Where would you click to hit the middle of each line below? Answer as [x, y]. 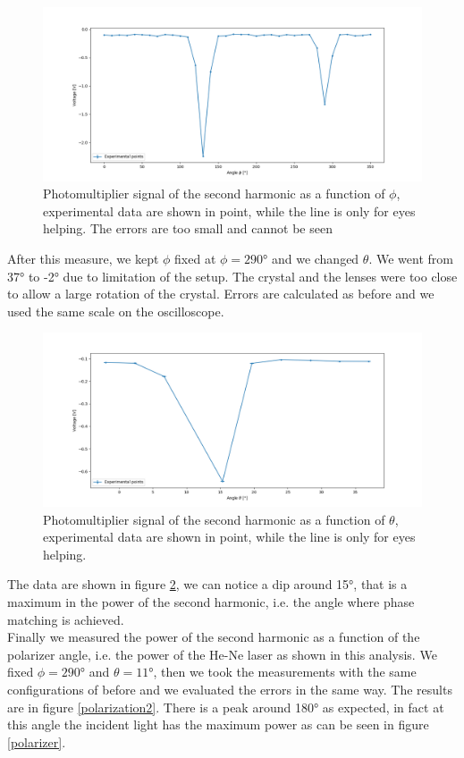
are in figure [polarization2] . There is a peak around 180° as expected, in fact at [226, 707]
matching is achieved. [66, 619]
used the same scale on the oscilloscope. [116, 311]
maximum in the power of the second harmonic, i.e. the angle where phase [211, 601]
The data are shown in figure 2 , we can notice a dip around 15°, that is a [207, 584]
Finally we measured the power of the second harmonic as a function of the [214, 637]
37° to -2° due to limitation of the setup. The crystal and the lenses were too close [232, 276]
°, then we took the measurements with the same [283, 672]
